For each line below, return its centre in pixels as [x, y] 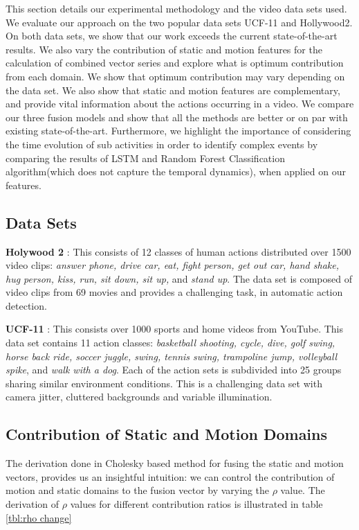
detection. [26, 305]
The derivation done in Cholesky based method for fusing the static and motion [175, 463]
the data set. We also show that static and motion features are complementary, [173, 90]
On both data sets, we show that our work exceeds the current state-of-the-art [172, 36]
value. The [303, 490]
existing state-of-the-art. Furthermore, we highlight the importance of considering [178, 131]
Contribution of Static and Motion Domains [167, 434]
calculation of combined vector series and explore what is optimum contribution [175, 63]
